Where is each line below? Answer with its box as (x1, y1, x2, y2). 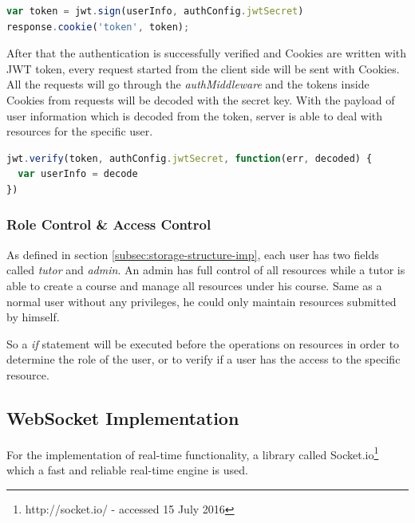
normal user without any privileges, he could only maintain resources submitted (6, 293, 397, 309)
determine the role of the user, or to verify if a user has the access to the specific (6, 351, 401, 368)
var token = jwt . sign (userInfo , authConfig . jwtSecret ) (6, 6, 304, 17)
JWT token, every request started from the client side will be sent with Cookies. (6, 60, 400, 77)
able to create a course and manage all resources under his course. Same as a (6, 277, 382, 293)
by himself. (6, 309, 60, 325)
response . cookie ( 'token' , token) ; (6, 21, 190, 33)
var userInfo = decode (18, 168, 138, 180)
